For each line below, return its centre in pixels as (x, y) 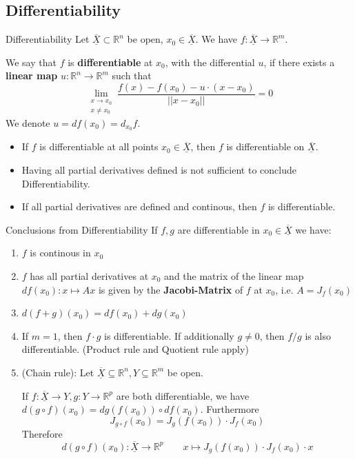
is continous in (60, 253)
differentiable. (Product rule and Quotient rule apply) (135, 349)
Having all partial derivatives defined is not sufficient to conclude (159, 169)
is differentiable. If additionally (169, 335)
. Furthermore (230, 409)
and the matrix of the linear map (234, 275)
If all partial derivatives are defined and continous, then (139, 206)
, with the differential (210, 62)
